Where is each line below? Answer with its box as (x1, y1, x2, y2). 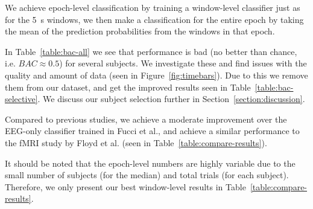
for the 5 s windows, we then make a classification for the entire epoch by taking (5, 13, 304, 25)
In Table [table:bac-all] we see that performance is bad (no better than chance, (5, 45, 297, 57)
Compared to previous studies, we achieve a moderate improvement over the (5, 112, 287, 125)
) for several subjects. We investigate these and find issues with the (59, 57, 307, 69)
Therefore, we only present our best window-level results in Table (5, 180, 246, 193)
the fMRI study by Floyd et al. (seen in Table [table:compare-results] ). (5, 136, 267, 149)
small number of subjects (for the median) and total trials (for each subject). (5, 169, 289, 181)
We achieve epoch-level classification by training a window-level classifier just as (5, 1, 300, 13)
